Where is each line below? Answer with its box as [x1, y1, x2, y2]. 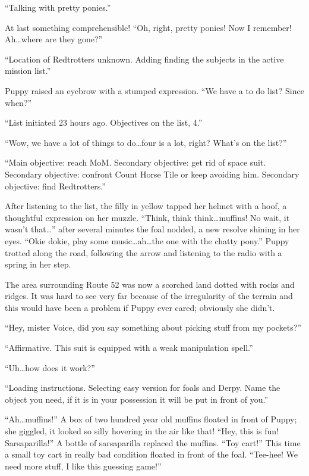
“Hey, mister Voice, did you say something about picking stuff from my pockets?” [5, 321, 301, 334]
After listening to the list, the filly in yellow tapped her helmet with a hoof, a [5, 200, 287, 212]
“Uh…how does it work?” [5, 361, 95, 374]
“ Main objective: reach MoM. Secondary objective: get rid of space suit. [5, 156, 266, 169]
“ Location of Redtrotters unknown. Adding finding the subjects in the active [5, 52, 284, 65]
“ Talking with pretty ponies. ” [5, 1, 111, 13]
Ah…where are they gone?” [5, 33, 103, 45]
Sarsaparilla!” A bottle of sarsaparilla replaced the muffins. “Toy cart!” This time [5, 436, 301, 449]
